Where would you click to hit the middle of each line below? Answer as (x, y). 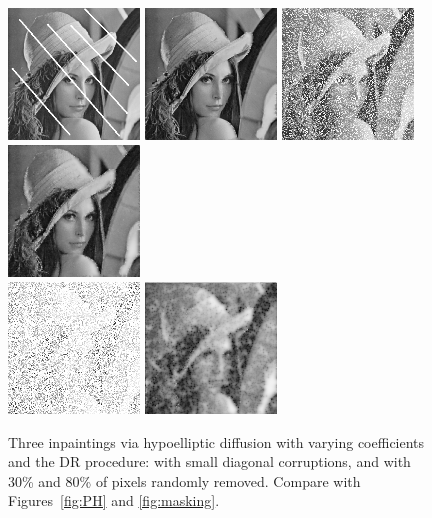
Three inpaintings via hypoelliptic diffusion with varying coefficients (216, 441)
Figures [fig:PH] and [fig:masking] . (114, 500)
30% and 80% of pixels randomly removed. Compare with (184, 480)
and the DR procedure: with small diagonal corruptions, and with (209, 461)
